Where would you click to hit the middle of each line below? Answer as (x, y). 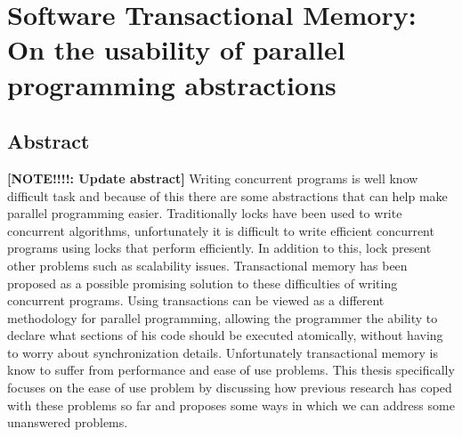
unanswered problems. (68, 422)
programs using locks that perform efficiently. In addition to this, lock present (219, 248)
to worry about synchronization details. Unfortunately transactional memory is (223, 352)
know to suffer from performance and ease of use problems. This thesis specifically (231, 370)
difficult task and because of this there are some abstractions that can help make (227, 195)
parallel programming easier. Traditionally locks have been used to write (205, 213)
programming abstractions (172, 84)
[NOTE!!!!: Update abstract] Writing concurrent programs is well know (213, 178)
